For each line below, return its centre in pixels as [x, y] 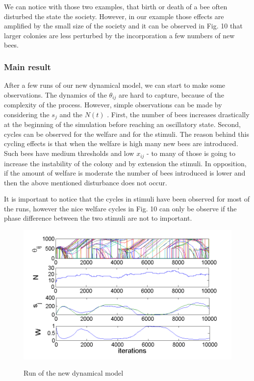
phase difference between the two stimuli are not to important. [98, 218]
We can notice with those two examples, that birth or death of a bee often [116, 6]
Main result [27, 66]
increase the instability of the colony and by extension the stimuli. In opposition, [125, 163]
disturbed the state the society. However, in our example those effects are [114, 16]
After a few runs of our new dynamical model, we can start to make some [115, 85]
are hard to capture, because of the [171, 94]
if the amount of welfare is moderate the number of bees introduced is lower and [125, 173]
